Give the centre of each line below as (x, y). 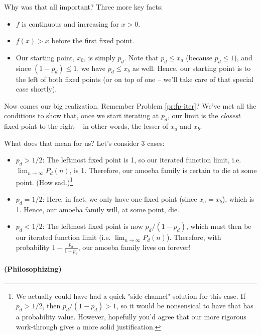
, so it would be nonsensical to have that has (185, 306)
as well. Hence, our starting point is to (191, 68)
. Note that (141, 57)
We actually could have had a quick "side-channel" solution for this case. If (130, 296)
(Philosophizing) (33, 269)
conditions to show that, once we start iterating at (82, 115)
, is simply (100, 57)
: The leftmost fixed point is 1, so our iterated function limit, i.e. (142, 160)
